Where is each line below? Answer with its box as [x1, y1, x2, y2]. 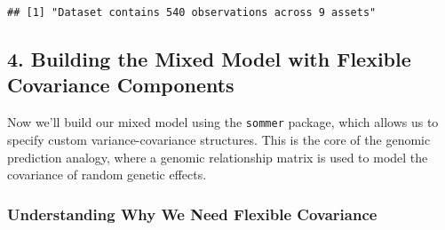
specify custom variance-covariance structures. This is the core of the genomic [7, 130, 431, 148]
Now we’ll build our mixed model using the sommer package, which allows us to [7, 113, 439, 131]
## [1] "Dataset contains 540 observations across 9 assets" [7, 6, 377, 19]
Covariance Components [7, 71, 234, 99]
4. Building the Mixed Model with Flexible [7, 45, 411, 73]
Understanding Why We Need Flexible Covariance [7, 202, 377, 225]
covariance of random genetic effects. [7, 165, 207, 184]
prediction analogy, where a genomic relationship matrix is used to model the [7, 147, 428, 166]
